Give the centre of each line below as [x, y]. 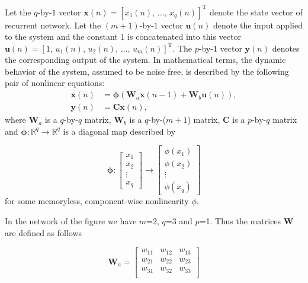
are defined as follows [44, 232]
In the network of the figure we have [71, 221]
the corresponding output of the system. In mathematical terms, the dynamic [145, 60]
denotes [286, 48]
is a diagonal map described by [119, 131]
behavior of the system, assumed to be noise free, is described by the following [147, 71]
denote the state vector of [256, 12]
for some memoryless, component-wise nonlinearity [97, 201]
